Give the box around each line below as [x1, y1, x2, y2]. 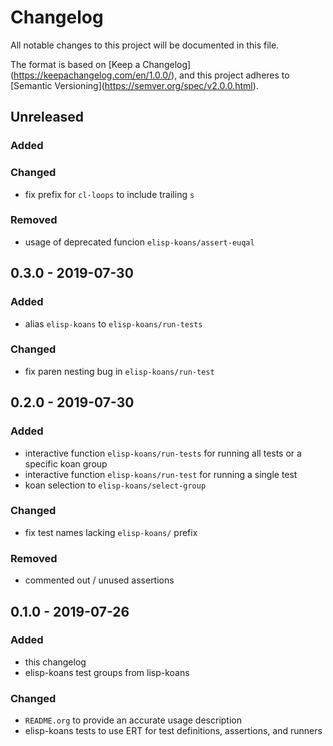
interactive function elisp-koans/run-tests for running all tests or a [24, 447, 302, 459]
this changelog [24, 656, 87, 668]
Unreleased [10, 109, 85, 126]
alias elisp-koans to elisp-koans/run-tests [24, 317, 203, 330]
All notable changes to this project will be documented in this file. [10, 39, 280, 51]
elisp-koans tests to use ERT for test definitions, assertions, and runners [24, 725, 323, 737]
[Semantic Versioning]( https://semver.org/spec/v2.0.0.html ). [10, 79, 259, 91]
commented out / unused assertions [24, 574, 175, 586]
